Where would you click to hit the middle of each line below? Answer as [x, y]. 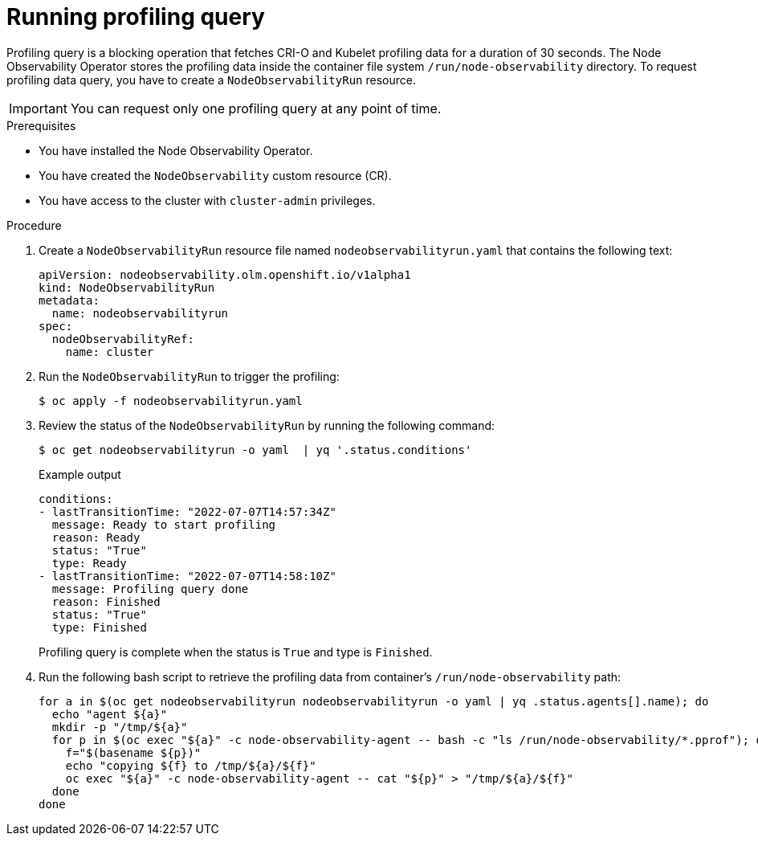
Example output [80, 474]
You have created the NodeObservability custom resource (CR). [215, 175]
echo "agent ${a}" [110, 714]
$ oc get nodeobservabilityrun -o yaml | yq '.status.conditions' [255, 450]
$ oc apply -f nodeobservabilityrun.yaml [171, 401]
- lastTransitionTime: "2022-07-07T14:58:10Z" [187, 576]
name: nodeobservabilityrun [140, 313]
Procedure [34, 225]
